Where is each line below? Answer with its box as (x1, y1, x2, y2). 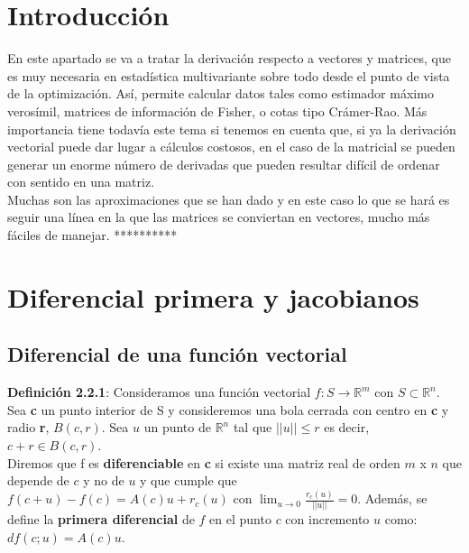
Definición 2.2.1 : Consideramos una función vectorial (7, 382, 311, 401)
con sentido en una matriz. (7, 172, 155, 191)
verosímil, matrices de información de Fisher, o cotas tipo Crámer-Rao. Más (7, 101, 428, 120)
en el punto (209, 510, 271, 529)
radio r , (7, 418, 50, 437)
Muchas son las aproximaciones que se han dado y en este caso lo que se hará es (7, 189, 450, 208)
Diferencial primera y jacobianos (7, 278, 419, 315)
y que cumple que (140, 471, 237, 490)
